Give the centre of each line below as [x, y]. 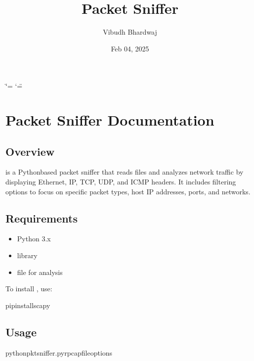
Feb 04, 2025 [130, 48]
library [27, 255]
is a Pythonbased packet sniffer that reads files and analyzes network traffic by [125, 172]
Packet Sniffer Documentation [110, 120]
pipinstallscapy [28, 305]
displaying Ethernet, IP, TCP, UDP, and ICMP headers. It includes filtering [121, 182]
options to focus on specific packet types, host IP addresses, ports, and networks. [128, 191]
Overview [30, 151]
